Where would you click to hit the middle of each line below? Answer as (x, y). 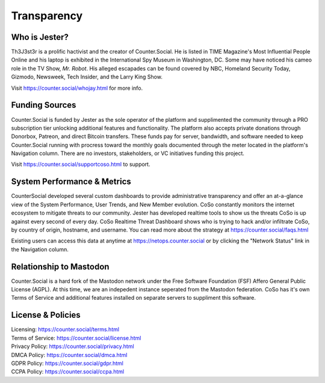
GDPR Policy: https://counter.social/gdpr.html (67, 363)
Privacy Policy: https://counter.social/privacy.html (73, 346)
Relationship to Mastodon (60, 266)
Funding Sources (44, 105)
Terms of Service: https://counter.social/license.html (76, 338)
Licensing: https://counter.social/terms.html (65, 329)
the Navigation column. (40, 249)
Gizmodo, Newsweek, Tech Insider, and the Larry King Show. (87, 77)
